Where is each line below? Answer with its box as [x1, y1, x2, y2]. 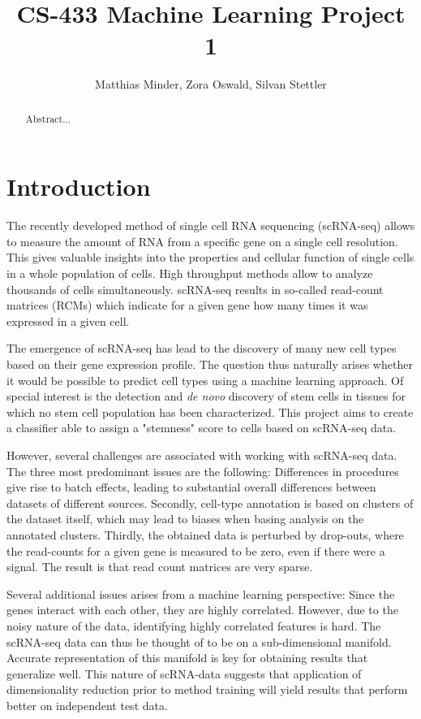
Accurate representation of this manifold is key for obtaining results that [6, 649, 368, 666]
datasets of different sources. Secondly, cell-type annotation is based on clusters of [6, 494, 414, 511]
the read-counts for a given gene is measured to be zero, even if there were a [6, 542, 385, 559]
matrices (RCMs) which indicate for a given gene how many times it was [6, 297, 368, 314]
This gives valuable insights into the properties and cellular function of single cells [6, 249, 415, 266]
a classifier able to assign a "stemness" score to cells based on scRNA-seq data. [6, 419, 397, 436]
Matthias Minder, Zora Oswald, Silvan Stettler [95, 76, 327, 93]
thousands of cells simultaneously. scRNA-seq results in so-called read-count [6, 280, 384, 297]
